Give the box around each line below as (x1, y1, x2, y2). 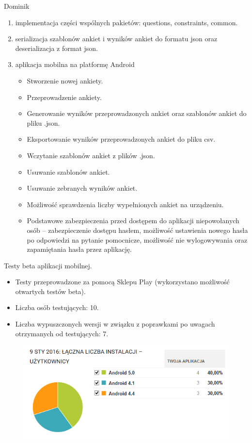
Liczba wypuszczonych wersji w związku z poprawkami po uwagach (15, 319, 215, 329)
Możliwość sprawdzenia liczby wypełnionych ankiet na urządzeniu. (27, 199, 224, 209)
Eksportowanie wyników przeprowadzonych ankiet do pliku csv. (27, 134, 216, 144)
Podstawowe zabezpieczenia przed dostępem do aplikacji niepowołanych (27, 215, 239, 226)
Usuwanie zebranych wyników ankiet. (27, 183, 138, 193)
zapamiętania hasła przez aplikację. (27, 244, 132, 254)
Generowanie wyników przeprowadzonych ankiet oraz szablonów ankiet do (27, 108, 247, 118)
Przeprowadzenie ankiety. (27, 92, 102, 102)
